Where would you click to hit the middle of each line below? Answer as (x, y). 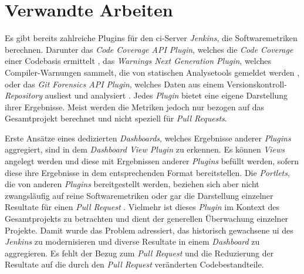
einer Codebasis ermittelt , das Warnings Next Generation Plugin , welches (138, 61)
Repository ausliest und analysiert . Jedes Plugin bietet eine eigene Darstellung (146, 95)
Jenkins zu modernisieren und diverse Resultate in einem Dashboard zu (132, 241)
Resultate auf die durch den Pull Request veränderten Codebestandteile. (134, 264)
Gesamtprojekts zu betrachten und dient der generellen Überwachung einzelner (147, 219)
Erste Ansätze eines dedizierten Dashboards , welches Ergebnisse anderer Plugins (148, 138)
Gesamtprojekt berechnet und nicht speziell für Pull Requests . (116, 118)
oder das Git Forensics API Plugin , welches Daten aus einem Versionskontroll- (146, 84)
